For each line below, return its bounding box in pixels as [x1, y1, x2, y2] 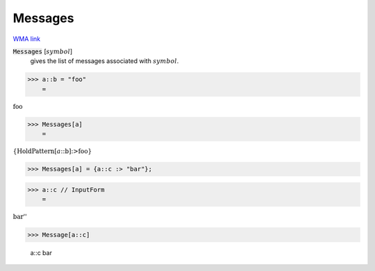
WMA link [12, 35, 41, 43]
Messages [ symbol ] [12, 47, 73, 55]
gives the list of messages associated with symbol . [30, 57, 179, 65]
